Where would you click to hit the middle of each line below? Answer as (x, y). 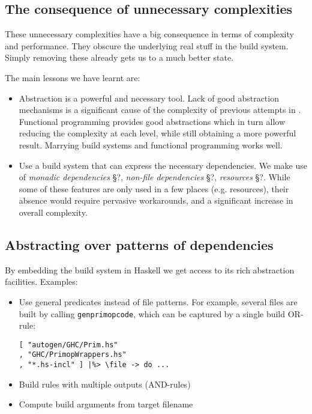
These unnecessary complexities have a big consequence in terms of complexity (149, 34)
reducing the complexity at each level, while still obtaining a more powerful (157, 133)
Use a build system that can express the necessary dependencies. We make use (163, 165)
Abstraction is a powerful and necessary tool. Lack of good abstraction (149, 98)
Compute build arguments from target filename (106, 404)
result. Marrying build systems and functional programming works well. (151, 145)
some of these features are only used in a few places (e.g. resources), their (154, 188)
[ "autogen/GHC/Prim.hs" (68, 345)
